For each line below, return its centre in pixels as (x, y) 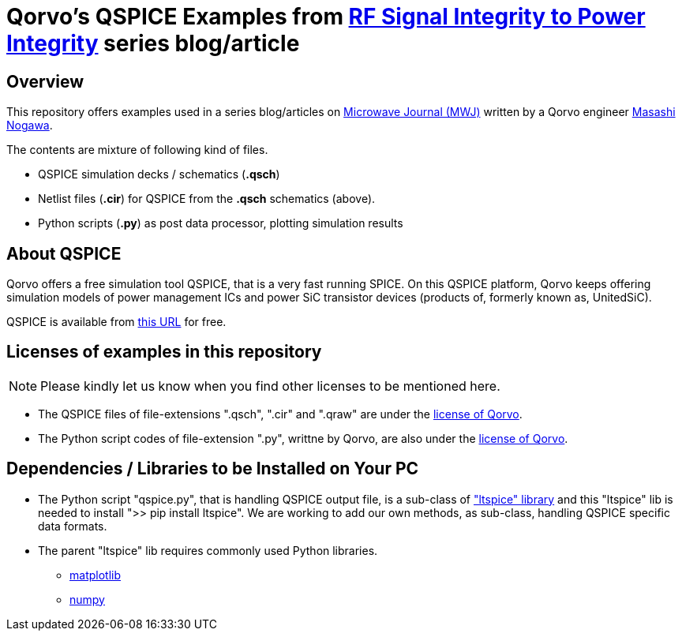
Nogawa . (30, 126)
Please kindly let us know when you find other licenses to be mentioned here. (270, 386)
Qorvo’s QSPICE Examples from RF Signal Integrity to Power (326, 17)
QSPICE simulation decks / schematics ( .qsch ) (159, 174)
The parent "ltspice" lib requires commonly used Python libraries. (208, 550)
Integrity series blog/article (153, 43)
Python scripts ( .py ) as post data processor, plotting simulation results (221, 223)
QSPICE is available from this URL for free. (116, 322)
